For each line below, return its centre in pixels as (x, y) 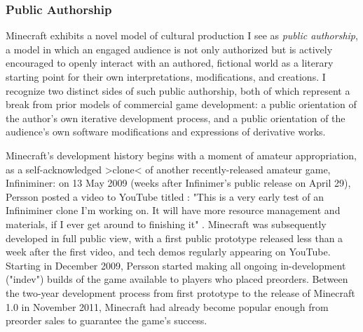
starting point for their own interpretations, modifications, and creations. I (166, 77)
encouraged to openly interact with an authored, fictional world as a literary (170, 63)
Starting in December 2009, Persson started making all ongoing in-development (176, 265)
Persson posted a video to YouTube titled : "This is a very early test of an (165, 196)
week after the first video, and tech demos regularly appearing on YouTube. (168, 252)
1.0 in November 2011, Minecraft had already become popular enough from (167, 306)
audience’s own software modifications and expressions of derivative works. (166, 132)
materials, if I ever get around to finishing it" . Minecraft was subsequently (166, 224)
